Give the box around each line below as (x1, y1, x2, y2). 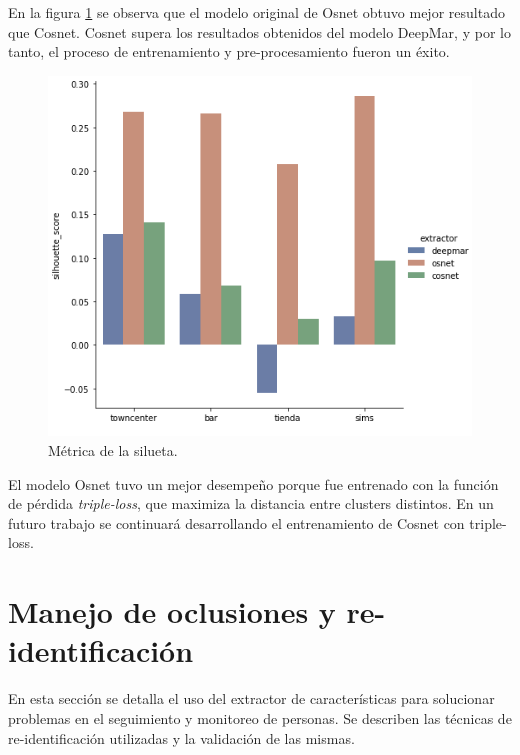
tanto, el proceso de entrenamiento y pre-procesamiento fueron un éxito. (8, 41, 450, 62)
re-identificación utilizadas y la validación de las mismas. (8, 727, 355, 748)
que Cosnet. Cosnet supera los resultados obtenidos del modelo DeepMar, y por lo (8, 21, 511, 42)
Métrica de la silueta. (48, 440, 178, 461)
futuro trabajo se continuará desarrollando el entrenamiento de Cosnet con (8, 512, 465, 533)
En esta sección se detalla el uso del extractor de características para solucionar (8, 688, 495, 709)
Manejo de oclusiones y (8, 591, 336, 632)
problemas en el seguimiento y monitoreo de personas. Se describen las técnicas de (8, 707, 512, 728)
